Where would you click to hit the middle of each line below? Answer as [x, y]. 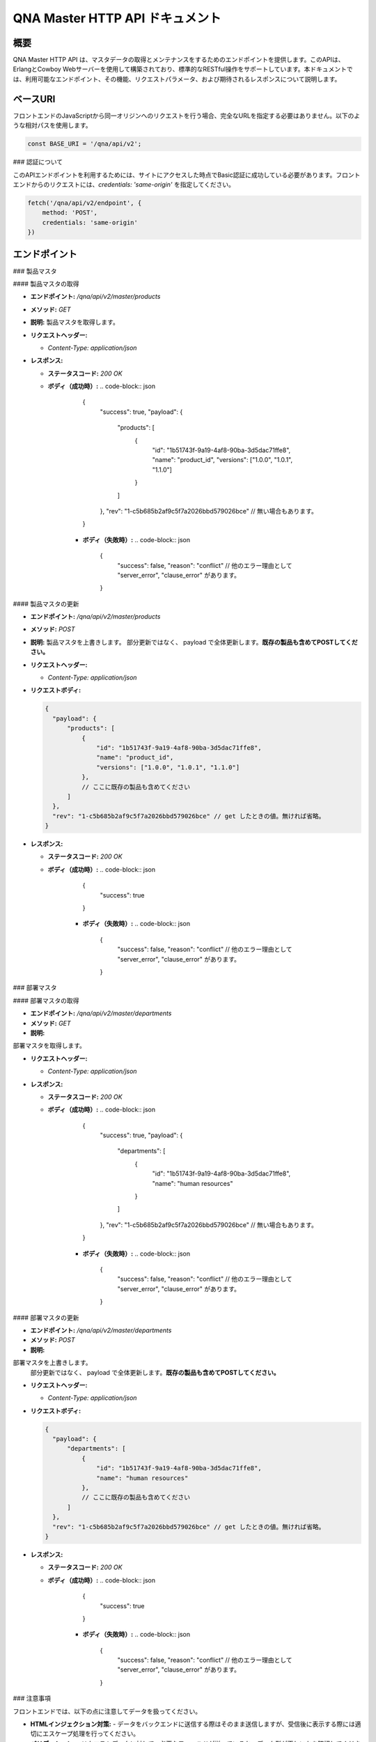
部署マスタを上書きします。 [52, 1363]
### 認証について [38, 162]
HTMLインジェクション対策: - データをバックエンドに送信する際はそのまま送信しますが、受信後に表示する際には [193, 1724]
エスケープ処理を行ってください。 [91, 1734]
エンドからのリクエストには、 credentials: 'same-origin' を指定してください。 [124, 184]
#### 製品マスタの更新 [46, 603]
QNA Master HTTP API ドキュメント [117, 18]
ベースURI [34, 99]
